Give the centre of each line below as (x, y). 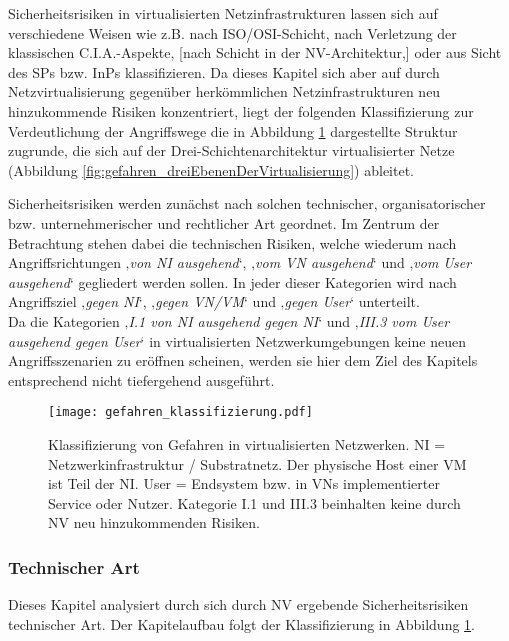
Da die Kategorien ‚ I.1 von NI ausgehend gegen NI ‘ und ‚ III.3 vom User (229, 320)
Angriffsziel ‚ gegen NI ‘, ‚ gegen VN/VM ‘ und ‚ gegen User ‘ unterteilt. (214, 301)
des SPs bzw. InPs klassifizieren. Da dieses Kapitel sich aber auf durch (224, 71)
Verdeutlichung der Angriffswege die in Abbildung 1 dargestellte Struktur (233, 130)
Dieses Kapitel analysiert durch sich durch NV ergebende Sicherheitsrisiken (238, 604)
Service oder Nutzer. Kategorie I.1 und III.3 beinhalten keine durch (254, 502)
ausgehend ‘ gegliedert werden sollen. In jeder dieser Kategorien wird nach (232, 281)
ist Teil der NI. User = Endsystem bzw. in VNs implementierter (244, 483)
